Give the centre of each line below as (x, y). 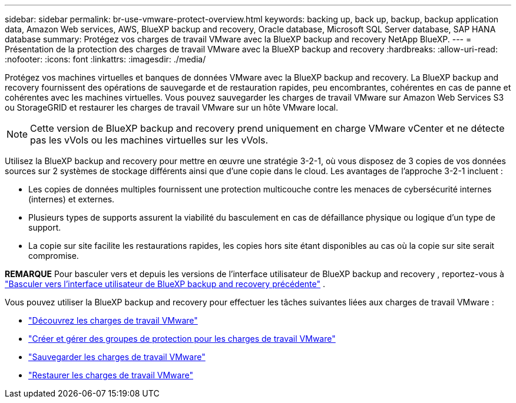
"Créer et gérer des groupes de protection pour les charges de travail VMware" (182, 339)
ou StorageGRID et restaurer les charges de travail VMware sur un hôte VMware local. (172, 107)
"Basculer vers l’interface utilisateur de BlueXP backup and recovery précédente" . (165, 284)
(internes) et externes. (72, 199)
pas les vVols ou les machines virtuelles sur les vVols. (149, 140)
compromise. (54, 256)
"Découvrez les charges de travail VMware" (113, 320)
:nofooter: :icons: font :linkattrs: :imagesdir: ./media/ (105, 59)
